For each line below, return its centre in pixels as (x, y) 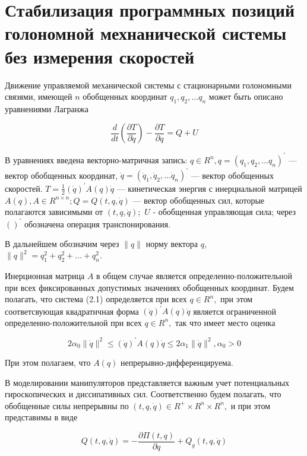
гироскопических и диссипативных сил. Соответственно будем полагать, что (143, 394)
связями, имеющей (39, 96)
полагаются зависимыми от (54, 212)
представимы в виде (41, 417)
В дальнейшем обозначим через (62, 244)
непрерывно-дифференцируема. (177, 362)
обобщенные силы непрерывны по (67, 405)
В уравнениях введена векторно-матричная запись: (96, 159)
